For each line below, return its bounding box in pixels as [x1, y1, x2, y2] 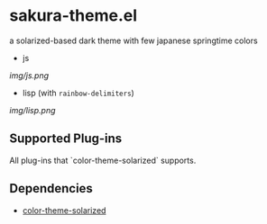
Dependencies [9, 181, 93, 196]
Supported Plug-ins [9, 131, 123, 147]
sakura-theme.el [9, 5, 138, 26]
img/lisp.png [9, 104, 56, 115]
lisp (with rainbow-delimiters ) [22, 87, 135, 98]
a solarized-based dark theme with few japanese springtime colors [9, 35, 259, 46]
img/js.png [9, 69, 50, 81]
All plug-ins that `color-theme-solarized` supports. [9, 155, 197, 166]
